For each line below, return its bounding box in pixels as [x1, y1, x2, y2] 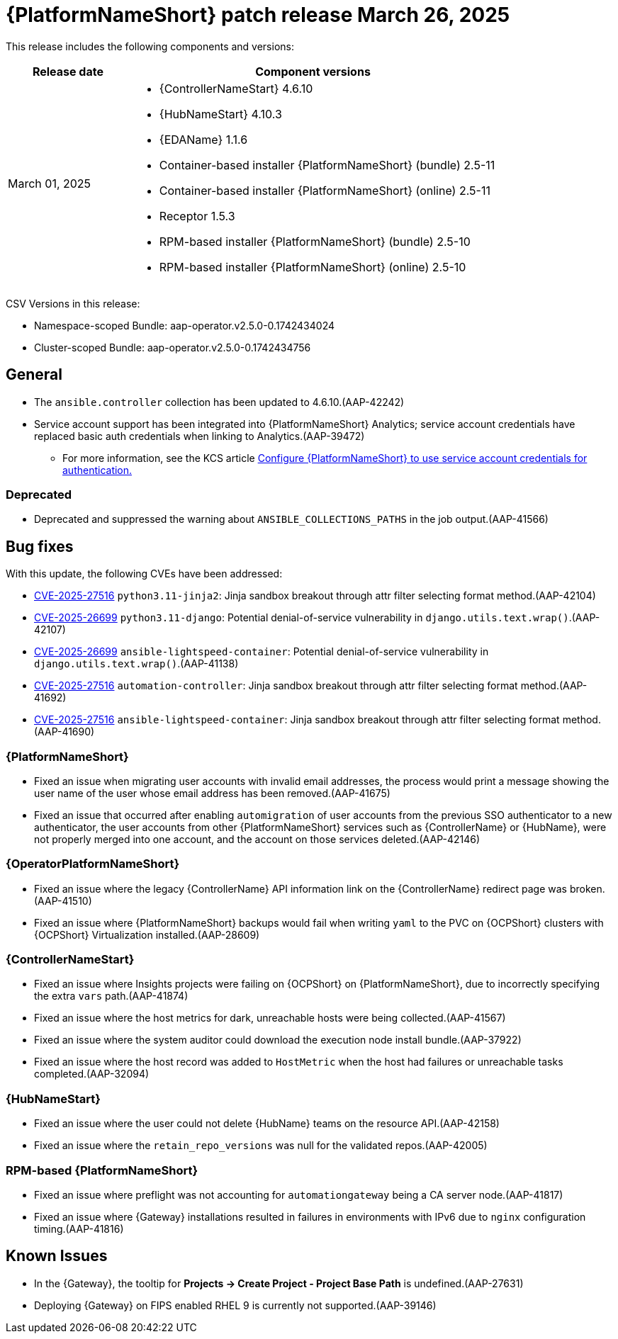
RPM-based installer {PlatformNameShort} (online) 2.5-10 [159, 259, 466, 274]
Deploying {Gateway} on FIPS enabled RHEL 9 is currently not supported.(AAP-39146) [34, 1299, 437, 1311]
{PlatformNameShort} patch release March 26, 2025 [6, 3, 510, 27]
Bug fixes [6, 537, 74, 555]
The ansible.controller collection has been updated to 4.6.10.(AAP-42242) [34, 395, 405, 408]
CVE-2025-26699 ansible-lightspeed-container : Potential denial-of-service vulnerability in [34, 645, 489, 658]
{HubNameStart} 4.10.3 [159, 106, 282, 121]
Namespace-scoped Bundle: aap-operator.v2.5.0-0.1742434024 [34, 319, 335, 332]
